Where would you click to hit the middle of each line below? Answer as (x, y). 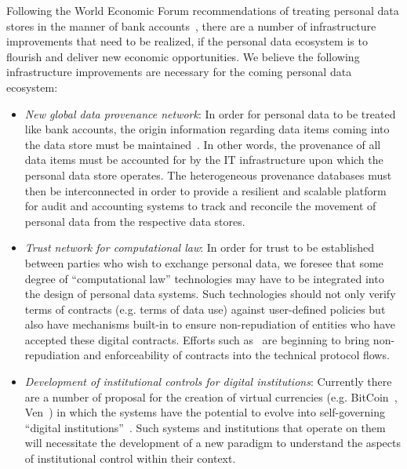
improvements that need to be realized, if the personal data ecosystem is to (187, 41)
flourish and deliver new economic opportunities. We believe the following (183, 56)
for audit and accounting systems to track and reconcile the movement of (200, 206)
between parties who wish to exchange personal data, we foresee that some (204, 262)
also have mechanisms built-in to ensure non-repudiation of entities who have (210, 324)
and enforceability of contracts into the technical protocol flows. (236, 355)
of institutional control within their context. (130, 458)
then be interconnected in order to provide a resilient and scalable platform (205, 190)
